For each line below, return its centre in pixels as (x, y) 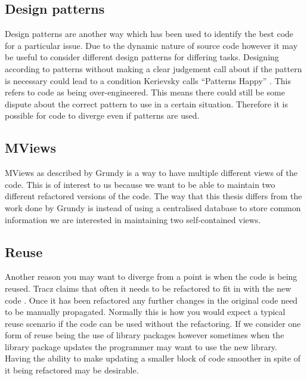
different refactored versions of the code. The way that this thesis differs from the (153, 196)
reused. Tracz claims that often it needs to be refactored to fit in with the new (148, 288)
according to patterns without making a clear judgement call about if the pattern (153, 68)
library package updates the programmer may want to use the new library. (141, 346)
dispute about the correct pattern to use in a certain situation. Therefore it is (146, 104)
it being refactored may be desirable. (72, 370)
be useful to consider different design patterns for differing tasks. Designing (142, 57)
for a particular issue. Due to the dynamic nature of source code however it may (151, 45)
